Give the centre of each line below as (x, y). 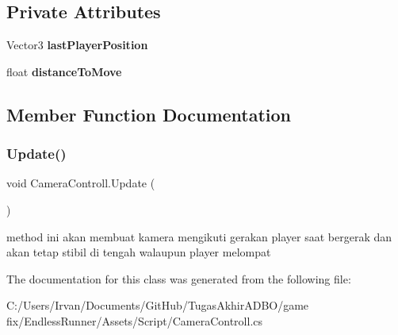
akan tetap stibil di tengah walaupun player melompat (139, 252)
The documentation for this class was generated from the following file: (179, 278)
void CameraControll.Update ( (81, 183)
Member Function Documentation (149, 114)
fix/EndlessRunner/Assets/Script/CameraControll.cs (135, 320)
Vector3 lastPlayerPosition (77, 45)
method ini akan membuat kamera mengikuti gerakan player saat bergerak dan (199, 236)
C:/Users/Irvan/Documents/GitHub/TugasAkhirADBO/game (158, 305)
